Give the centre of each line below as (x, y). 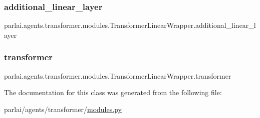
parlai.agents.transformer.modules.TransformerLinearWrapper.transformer (118, 75)
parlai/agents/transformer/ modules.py (63, 109)
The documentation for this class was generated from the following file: (113, 92)
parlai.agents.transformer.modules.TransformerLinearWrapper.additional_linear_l (130, 25)
